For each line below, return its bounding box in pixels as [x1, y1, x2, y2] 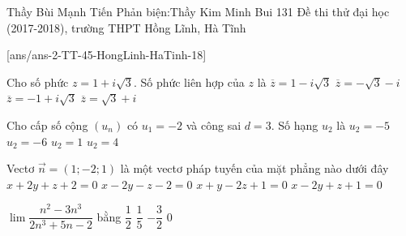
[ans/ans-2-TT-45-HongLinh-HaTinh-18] [6, 46, 207, 63]
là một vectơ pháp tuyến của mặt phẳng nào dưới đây [120, 160, 389, 177]
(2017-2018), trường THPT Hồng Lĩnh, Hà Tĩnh [6, 19, 246, 36]
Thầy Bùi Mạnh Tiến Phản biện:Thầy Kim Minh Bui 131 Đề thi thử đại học [6, 3, 390, 19]
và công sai [186, 116, 241, 133]
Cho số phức [6, 73, 69, 90]
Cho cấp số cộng [6, 116, 88, 133]
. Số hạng [271, 116, 318, 133]
